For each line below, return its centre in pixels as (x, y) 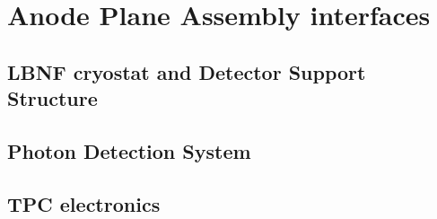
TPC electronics (84, 203)
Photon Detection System (129, 150)
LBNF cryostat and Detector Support (187, 71)
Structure (52, 98)
